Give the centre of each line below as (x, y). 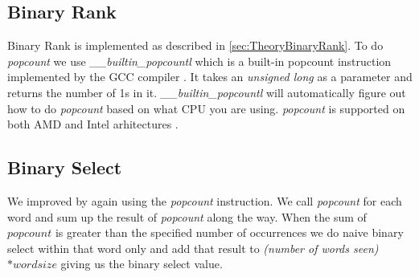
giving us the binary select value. (142, 264)
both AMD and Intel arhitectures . (93, 124)
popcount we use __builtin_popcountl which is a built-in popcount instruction (199, 61)
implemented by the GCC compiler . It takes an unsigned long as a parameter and (210, 77)
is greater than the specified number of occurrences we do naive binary (229, 232)
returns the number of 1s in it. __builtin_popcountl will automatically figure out (207, 92)
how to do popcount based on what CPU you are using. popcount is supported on (206, 108)
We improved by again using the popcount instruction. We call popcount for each (205, 200)
